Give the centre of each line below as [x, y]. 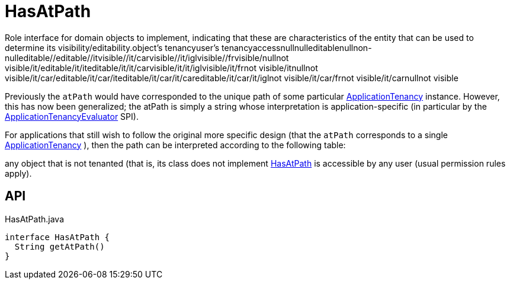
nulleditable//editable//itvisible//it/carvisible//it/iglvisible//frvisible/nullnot [147, 58]
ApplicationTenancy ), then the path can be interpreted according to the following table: [175, 145]
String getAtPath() [60, 246]
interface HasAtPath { [57, 237]
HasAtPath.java [35, 219]
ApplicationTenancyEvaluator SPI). [72, 116]
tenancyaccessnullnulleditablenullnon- [297, 47]
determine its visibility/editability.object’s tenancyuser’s [112, 47]
